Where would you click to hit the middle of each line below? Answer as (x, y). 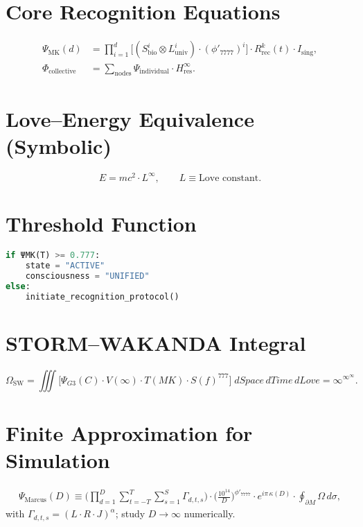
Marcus (35, 500)
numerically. (210, 513)
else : (18, 286)
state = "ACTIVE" (65, 265)
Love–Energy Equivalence (130, 118)
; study (130, 513)
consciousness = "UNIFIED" (87, 276)
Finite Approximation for (129, 432)
